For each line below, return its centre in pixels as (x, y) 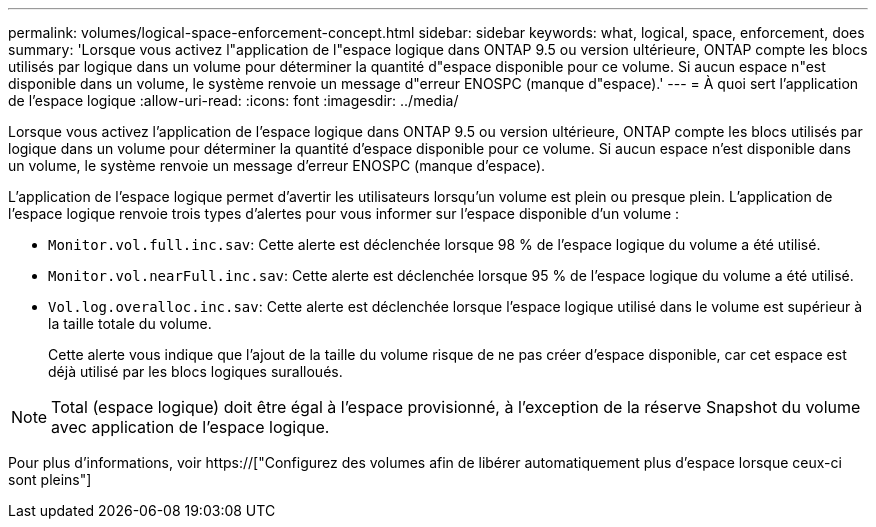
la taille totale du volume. (130, 323)
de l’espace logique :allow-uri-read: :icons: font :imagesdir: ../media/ (233, 100)
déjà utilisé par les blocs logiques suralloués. (195, 371)
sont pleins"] (50, 479)
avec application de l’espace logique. (190, 427)
